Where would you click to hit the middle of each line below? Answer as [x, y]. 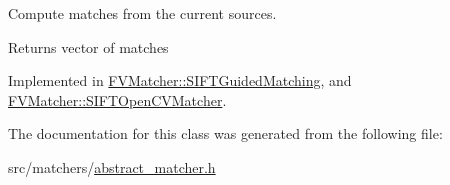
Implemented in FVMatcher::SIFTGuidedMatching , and [180, 80]
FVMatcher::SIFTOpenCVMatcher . [117, 99]
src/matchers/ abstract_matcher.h [112, 166]
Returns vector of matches [88, 46]
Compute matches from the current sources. [142, 13]
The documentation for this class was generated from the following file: [225, 133]
